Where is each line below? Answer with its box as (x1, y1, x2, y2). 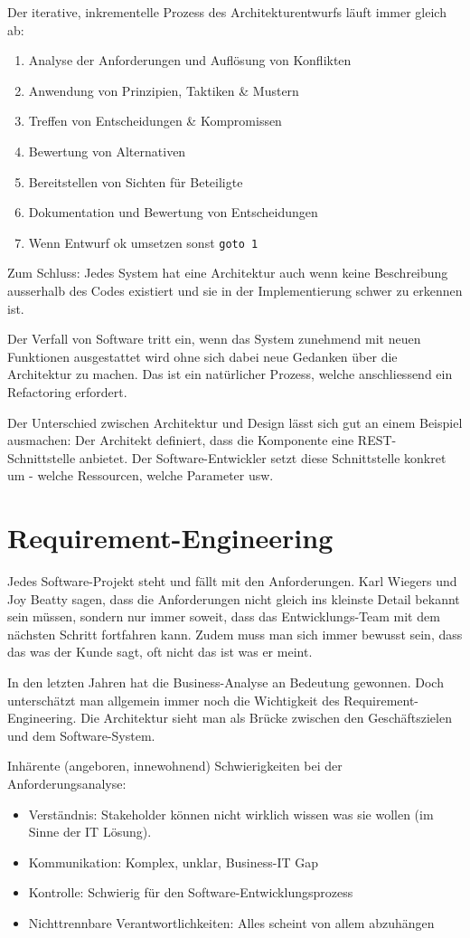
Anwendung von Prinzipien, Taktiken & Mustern (28, 81, 299, 99)
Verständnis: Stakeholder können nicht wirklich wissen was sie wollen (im (28, 804, 434, 823)
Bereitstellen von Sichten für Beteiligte (28, 172, 243, 191)
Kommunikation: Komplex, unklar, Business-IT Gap (28, 852, 319, 871)
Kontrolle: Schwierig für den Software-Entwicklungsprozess (28, 883, 353, 902)
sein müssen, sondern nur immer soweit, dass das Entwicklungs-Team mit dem (7, 607, 440, 626)
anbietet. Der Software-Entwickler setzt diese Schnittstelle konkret (79, 448, 446, 467)
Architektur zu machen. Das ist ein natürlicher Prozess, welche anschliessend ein (7, 365, 453, 384)
